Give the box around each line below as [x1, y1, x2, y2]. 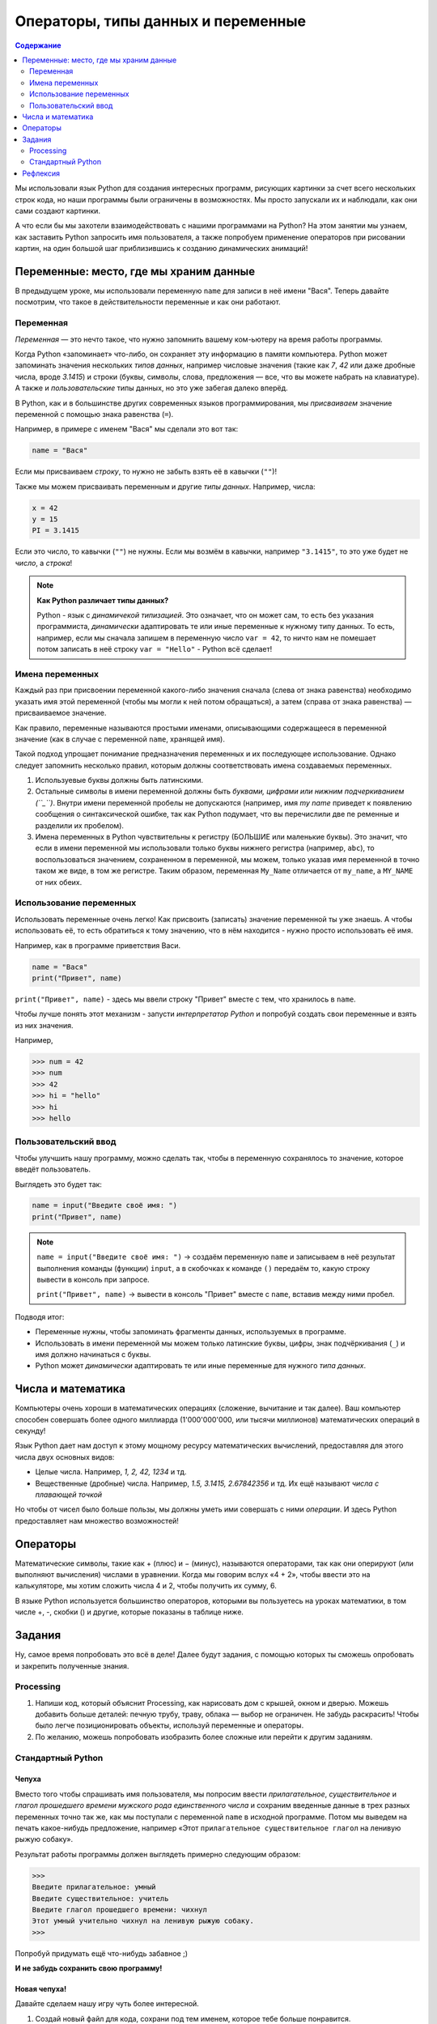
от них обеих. [35, 877, 83, 887]
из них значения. [15, 1020, 74, 1030]
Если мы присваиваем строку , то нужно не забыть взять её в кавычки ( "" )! [15, 466, 278, 477]
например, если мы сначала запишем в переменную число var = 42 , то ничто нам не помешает [36, 632, 376, 643]
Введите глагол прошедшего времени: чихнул [32, 1905, 208, 1914]
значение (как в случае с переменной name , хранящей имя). [15, 733, 226, 744]
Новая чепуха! [15, 1984, 67, 1994]
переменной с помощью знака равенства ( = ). [15, 409, 174, 419]
